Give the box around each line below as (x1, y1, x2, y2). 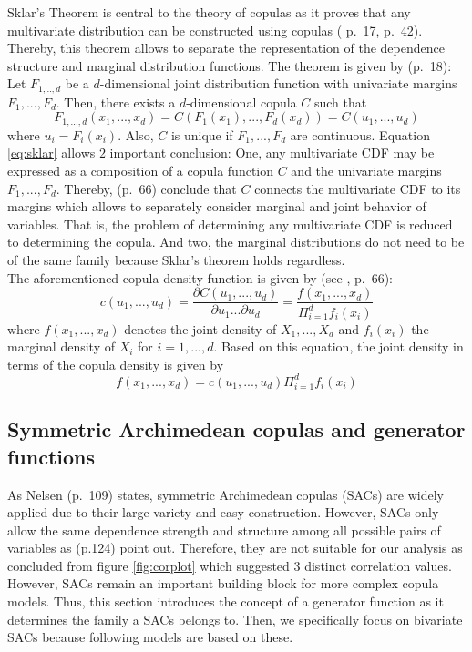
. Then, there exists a (56, 92, 176, 111)
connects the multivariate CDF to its (254, 178, 461, 198)
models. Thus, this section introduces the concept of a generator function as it (7, 592, 444, 611)
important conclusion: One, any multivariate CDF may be (109, 143, 435, 162)
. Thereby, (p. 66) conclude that (56, 178, 237, 198)
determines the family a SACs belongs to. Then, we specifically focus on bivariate (7, 609, 463, 628)
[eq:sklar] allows (7, 143, 96, 162)
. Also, (118, 125, 154, 144)
